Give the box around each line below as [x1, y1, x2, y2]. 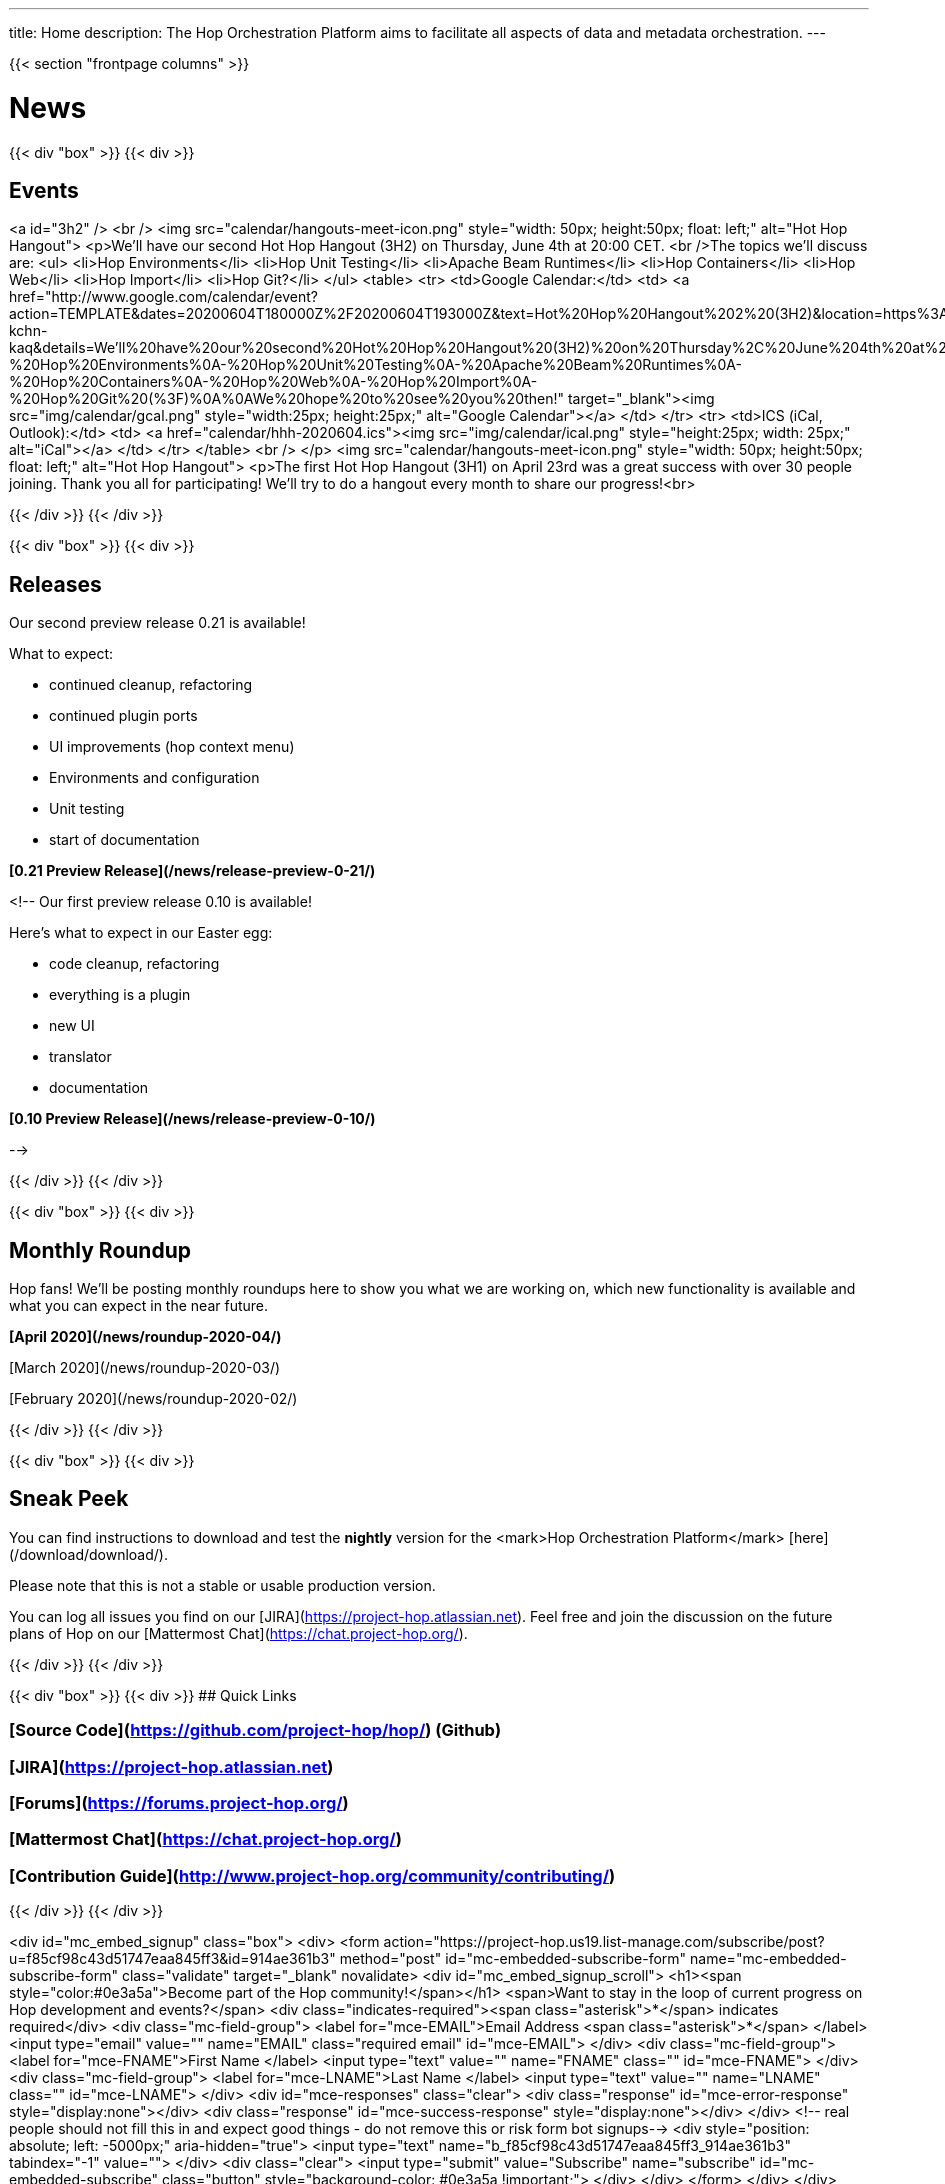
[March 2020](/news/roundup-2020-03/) [9, 1359, 281, 1377]
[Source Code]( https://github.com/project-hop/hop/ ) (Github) [9, 1720, 502, 1741]
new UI [49, 1017, 95, 1035]
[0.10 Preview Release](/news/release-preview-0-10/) [9, 1110, 376, 1128]
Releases [9, 571, 102, 597]
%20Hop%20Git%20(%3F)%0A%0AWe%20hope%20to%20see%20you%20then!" [9, 390, 565, 408]
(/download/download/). [9, 1545, 168, 1563]
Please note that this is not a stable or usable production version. [9, 1576, 436, 1594]
